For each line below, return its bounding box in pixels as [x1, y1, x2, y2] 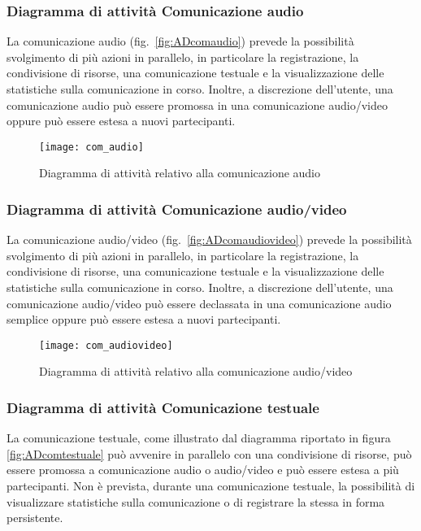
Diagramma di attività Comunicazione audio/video [7, 198, 347, 219]
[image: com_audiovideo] [39, 339, 173, 351]
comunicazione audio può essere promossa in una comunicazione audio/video [7, 96, 388, 113]
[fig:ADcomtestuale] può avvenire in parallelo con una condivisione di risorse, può [7, 445, 412, 462]
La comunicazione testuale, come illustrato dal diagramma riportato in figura [7, 429, 391, 446]
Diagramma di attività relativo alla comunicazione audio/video [39, 363, 353, 380]
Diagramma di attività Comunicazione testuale [7, 397, 319, 417]
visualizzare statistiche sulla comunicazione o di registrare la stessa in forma [7, 493, 385, 510]
